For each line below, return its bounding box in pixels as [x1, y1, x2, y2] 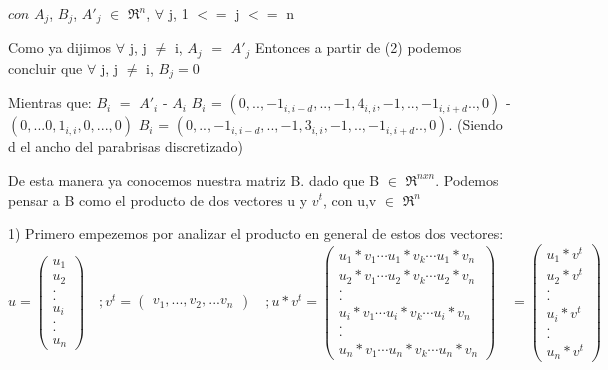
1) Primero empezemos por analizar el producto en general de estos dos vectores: [8, 223, 504, 244]
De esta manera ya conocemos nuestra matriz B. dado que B [8, 169, 380, 190]
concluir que [8, 57, 83, 78]
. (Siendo [448, 114, 503, 135]
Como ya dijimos [8, 37, 112, 58]
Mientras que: [8, 92, 92, 113]
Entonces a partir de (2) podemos [255, 37, 462, 58]
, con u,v [322, 189, 377, 210]
